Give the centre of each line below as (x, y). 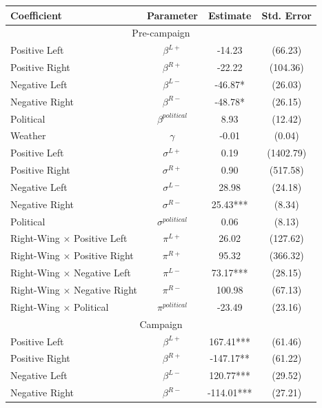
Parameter (172, 15)
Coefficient (36, 15)
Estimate (230, 15)
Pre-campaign (161, 33)
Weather (28, 135)
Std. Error (286, 15)
